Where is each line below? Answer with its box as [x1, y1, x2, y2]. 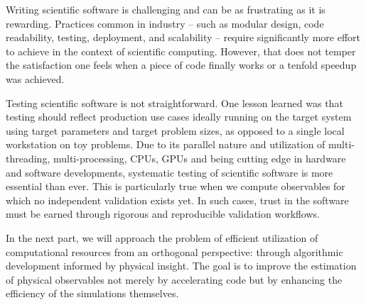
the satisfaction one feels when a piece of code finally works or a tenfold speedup [6, 57, 357, 72]
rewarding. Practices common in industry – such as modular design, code [6, 16, 324, 30]
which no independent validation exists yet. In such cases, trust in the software [6, 192, 349, 207]
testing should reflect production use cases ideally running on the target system [6, 109, 352, 124]
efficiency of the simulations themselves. [6, 286, 179, 301]
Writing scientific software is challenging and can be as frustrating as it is [6, 2, 325, 16]
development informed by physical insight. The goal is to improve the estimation [6, 258, 357, 273]
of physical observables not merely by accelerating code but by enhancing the [6, 272, 343, 287]
